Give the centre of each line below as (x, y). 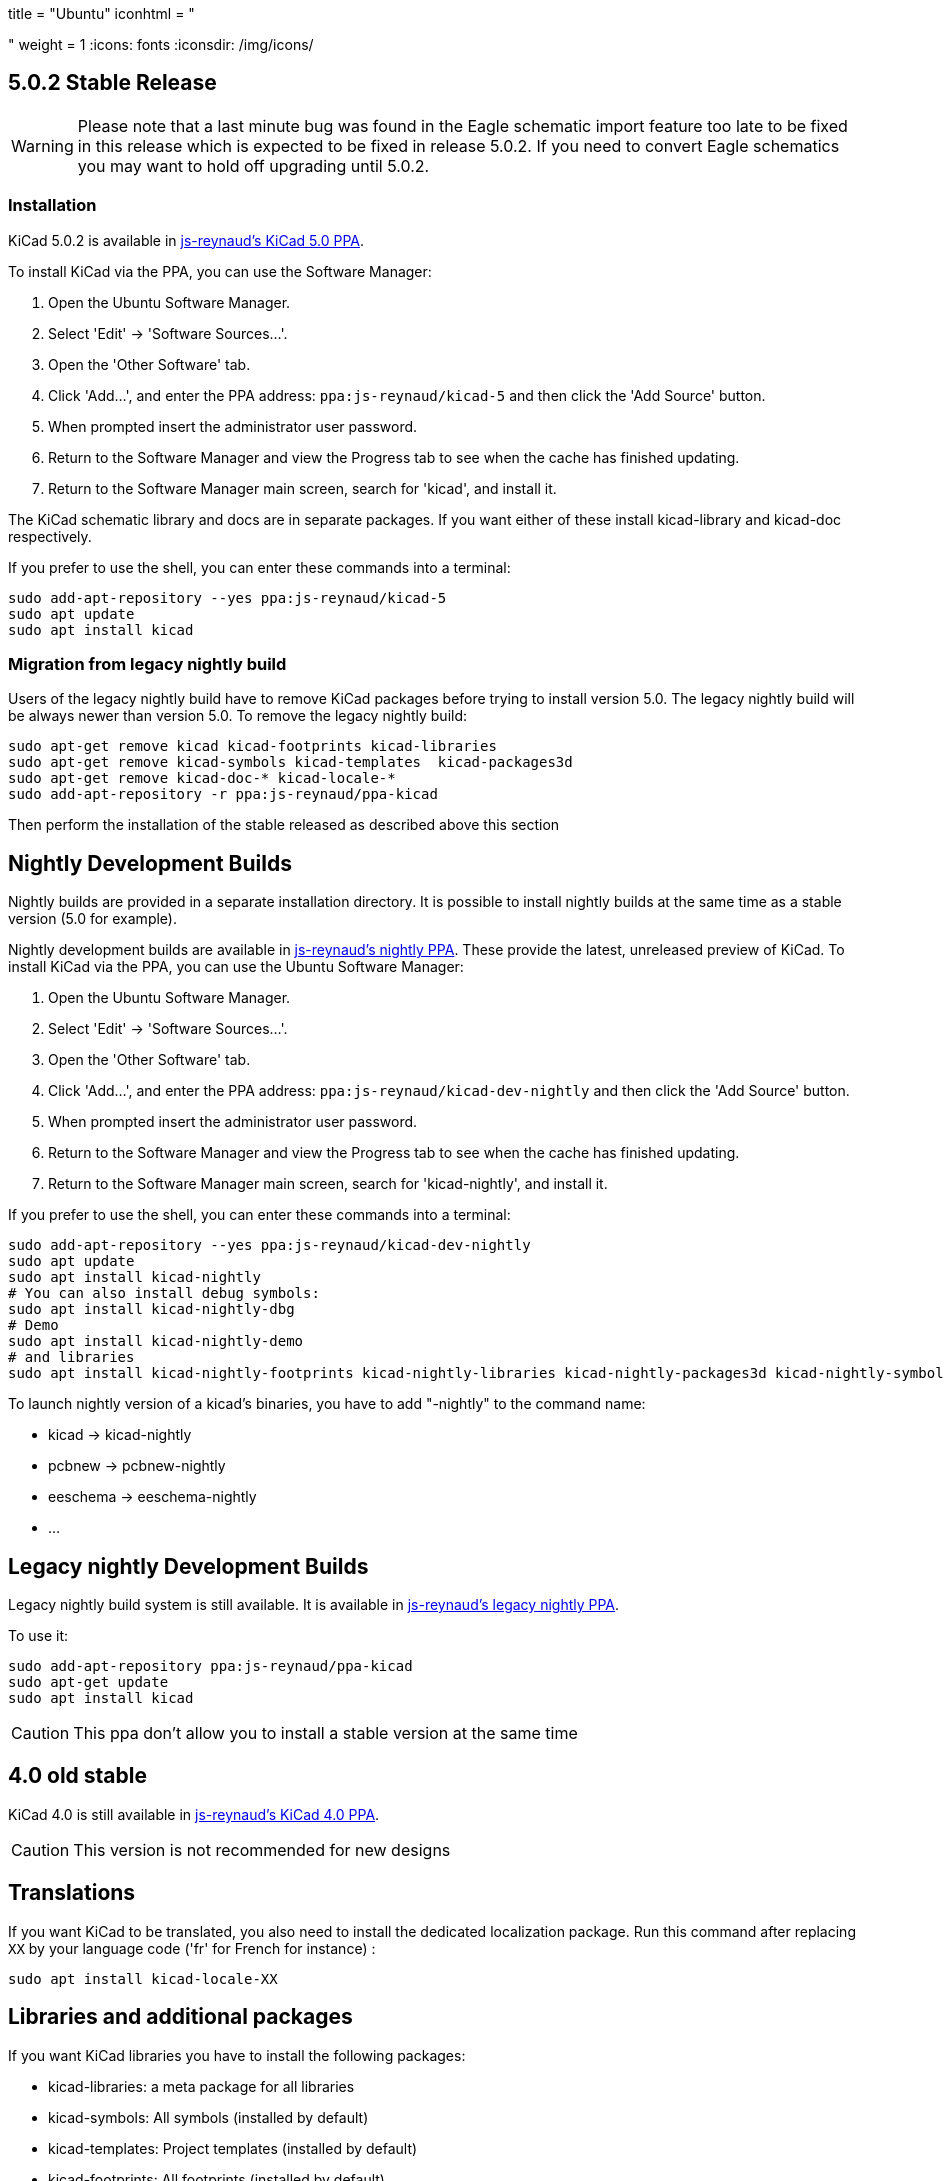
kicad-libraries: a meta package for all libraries (201, 2086)
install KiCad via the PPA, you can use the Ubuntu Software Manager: (236, 967)
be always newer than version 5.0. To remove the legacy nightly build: (238, 716)
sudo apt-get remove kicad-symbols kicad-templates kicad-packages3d (290, 762)
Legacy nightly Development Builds (188, 1566)
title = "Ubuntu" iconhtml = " (101, 13)
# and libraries (71, 1357)
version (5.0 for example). (92, 919)
